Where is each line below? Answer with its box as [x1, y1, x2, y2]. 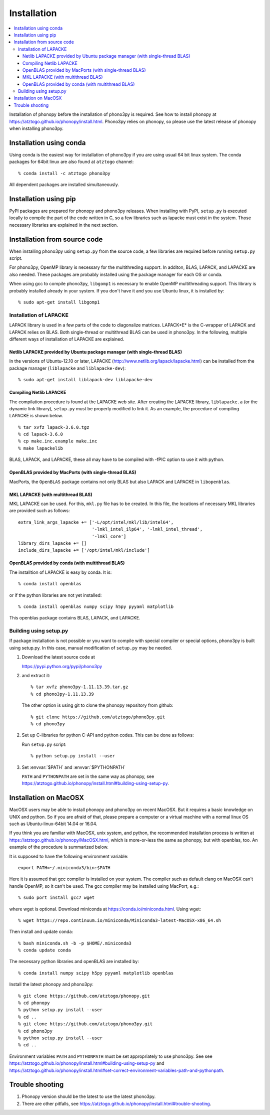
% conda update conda [18, 947, 71, 953]
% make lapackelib [18, 445, 63, 451]
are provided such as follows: [9, 508, 70, 514]
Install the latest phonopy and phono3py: [9, 981, 93, 988]
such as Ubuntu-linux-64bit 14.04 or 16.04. [9, 821, 97, 827]
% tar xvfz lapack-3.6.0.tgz [18, 424, 89, 430]
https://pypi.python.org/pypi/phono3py [21, 663, 102, 669]
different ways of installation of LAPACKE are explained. [9, 336, 124, 342]
